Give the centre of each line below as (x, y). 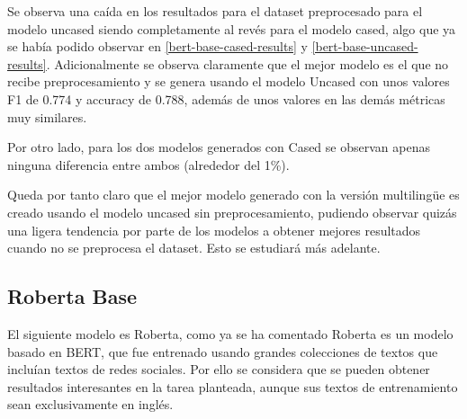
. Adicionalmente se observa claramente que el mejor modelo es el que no (247, 63)
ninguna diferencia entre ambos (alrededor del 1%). (148, 164)
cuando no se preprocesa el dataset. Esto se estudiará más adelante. (194, 248)
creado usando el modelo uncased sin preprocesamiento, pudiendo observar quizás (232, 212)
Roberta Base (72, 296)
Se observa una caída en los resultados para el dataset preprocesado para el (215, 11)
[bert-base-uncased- (365, 46)
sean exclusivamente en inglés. (90, 404)
